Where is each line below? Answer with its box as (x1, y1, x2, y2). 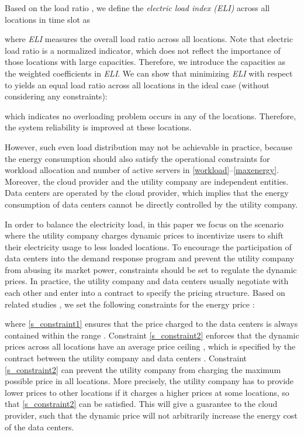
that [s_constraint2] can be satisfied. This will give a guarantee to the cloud (5, 398, 278, 410)
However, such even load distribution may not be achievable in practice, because (5, 140, 292, 153)
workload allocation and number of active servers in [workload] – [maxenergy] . (5, 164, 279, 176)
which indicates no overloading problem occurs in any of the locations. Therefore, (5, 109, 296, 122)
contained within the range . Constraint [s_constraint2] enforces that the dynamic (5, 329, 299, 341)
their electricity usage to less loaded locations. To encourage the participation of (5, 240, 292, 253)
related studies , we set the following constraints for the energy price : (5, 298, 255, 310)
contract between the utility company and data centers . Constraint (5, 352, 247, 364)
